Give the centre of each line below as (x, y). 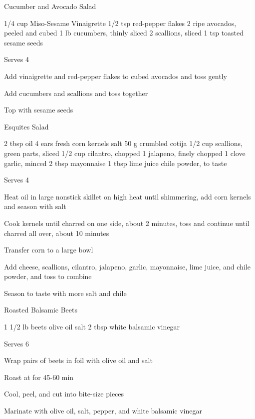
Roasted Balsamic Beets (41, 310)
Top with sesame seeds (39, 110)
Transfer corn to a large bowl (49, 250)
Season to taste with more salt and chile (65, 293)
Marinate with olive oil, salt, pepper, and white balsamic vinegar (103, 411)
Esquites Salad (26, 126)
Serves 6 (16, 343)
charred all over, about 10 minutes (57, 233)
